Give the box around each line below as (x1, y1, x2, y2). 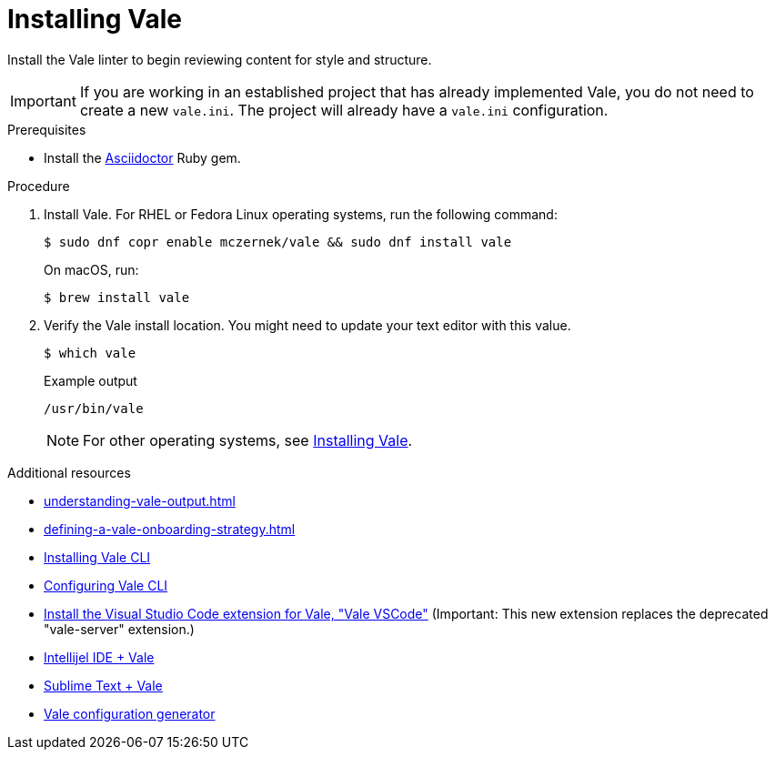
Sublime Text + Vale (44, 677, 163, 693)
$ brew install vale (44, 289, 190, 305)
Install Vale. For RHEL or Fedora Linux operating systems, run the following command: (44, 206, 558, 222)
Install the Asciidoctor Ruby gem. (44, 149, 241, 166)
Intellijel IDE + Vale (44, 649, 155, 665)
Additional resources (7, 464, 131, 480)
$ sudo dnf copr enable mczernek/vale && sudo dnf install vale (44, 234, 512, 249)
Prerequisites (7, 121, 86, 137)
